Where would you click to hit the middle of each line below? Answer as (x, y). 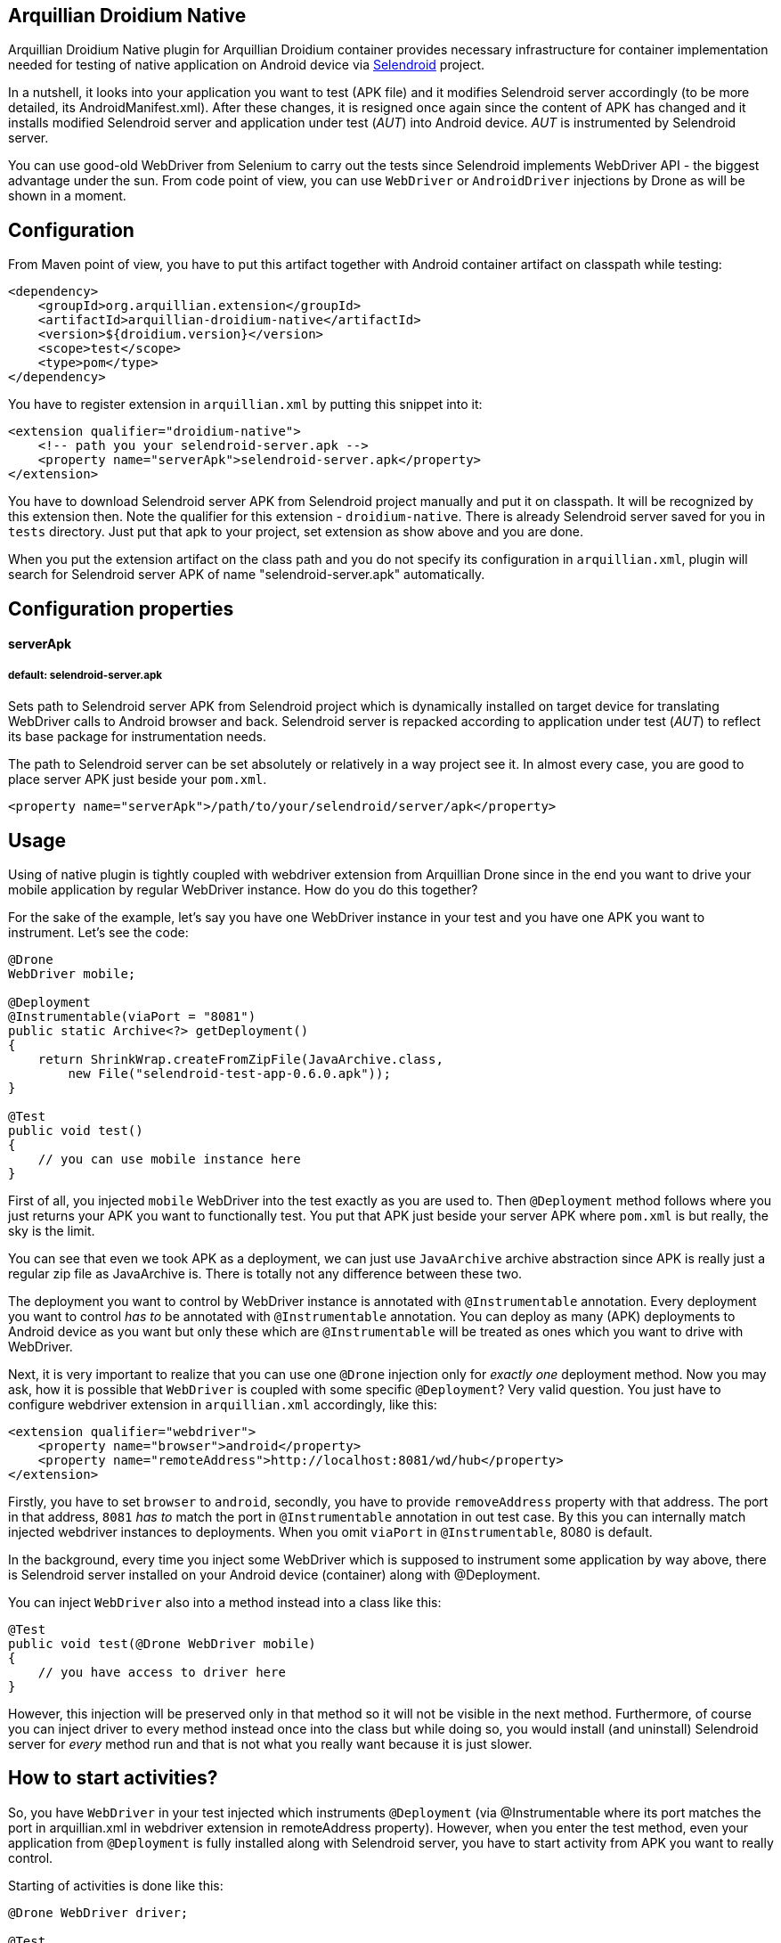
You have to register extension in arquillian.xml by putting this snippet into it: (245, 404)
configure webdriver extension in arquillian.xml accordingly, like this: (223, 1404)
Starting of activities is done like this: (116, 1885)
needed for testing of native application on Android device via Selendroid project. (247, 65)
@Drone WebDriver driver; (98, 1912)
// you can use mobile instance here (169, 1159)
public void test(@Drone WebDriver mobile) (162, 1643)
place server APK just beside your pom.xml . (138, 780)
